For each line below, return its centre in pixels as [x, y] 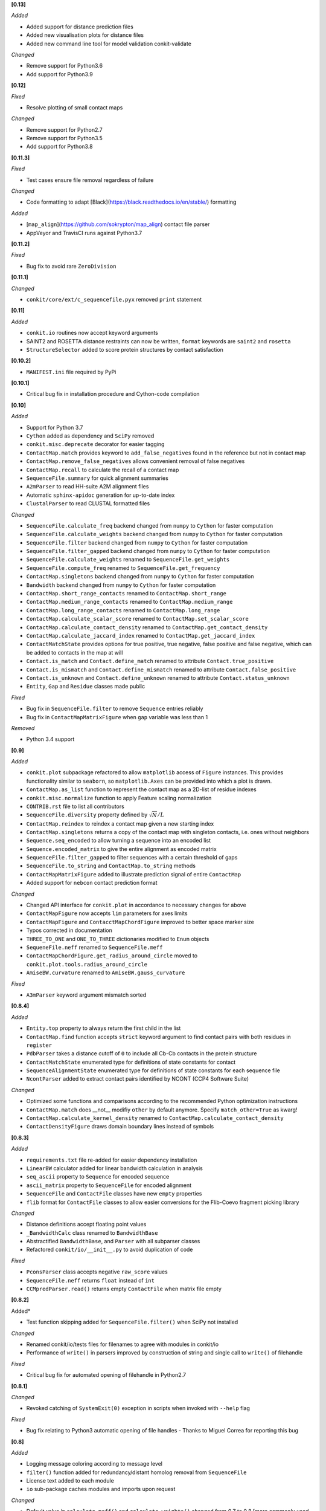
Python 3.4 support [50, 739]
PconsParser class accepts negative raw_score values [97, 1272]
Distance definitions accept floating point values [86, 1225]
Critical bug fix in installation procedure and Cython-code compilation [113, 394]
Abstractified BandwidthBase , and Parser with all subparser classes [113, 1241]
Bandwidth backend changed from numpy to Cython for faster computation [121, 585]
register [39, 1045]
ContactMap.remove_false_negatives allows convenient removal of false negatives [136, 461]
